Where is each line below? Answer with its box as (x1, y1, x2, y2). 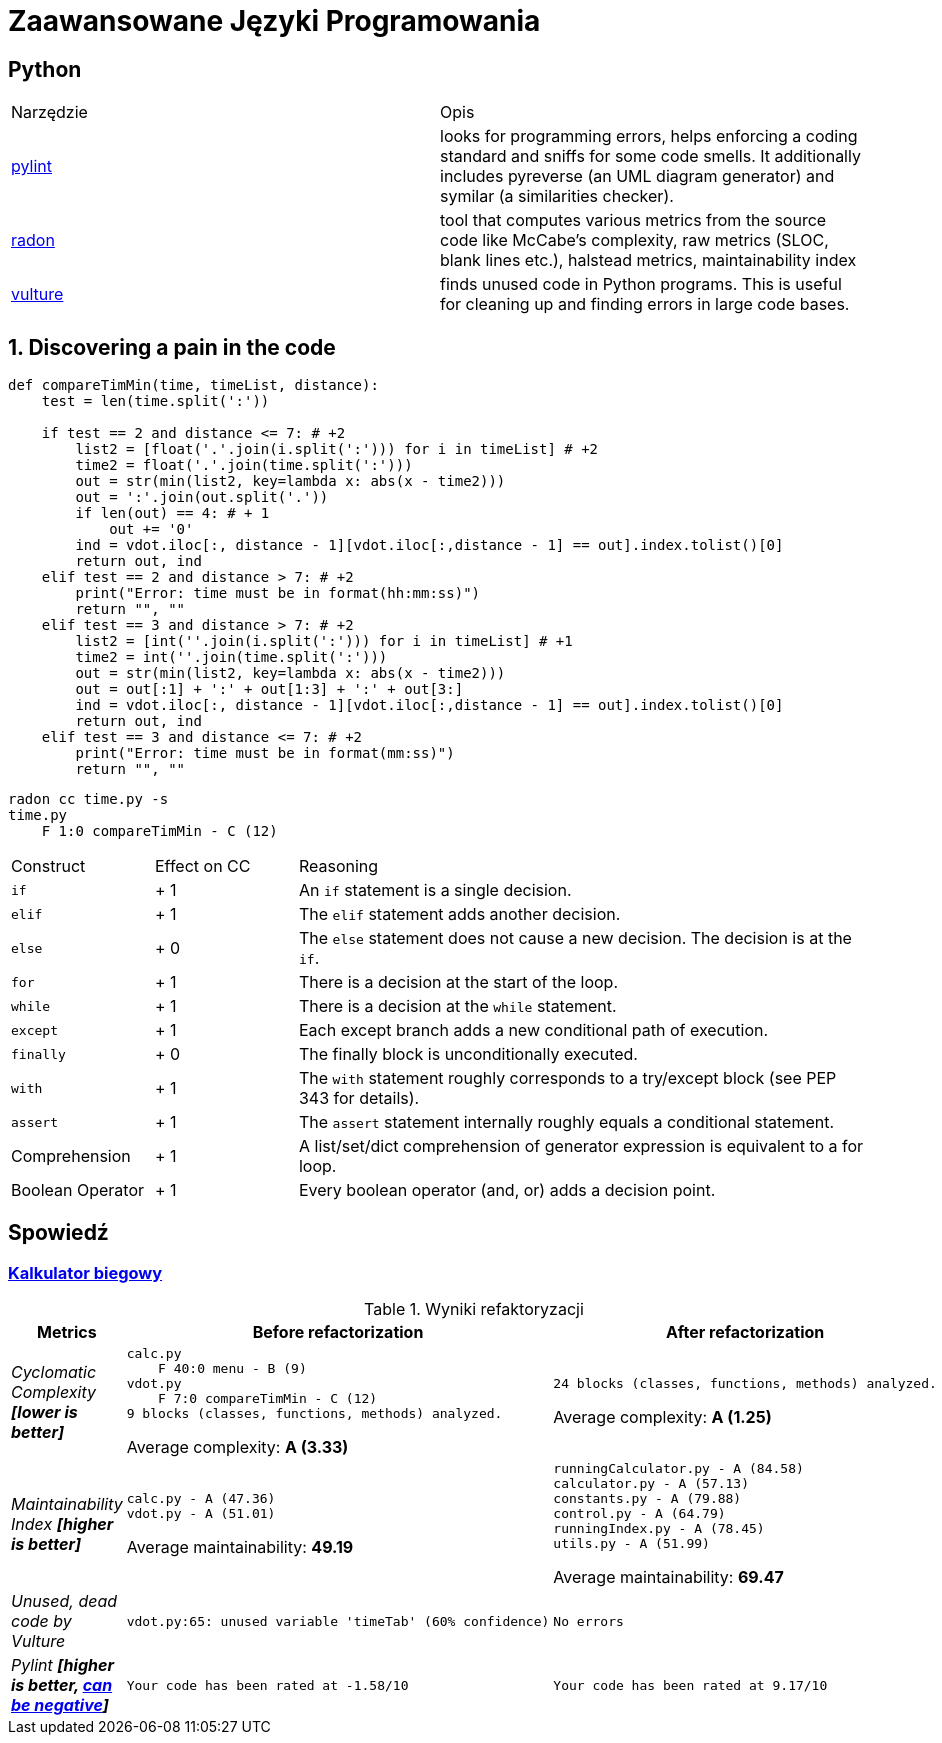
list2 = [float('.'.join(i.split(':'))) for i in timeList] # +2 (75, 441, 599, 458)
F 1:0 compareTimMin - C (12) (41, 823, 278, 840)
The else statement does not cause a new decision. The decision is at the (298, 928, 852, 949)
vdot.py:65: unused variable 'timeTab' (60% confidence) (126, 1613, 550, 1629)
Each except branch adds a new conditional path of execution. (298, 1020, 769, 1041)
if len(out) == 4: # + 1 (75, 505, 270, 522)
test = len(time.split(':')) (41, 393, 270, 410)
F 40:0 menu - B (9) (158, 1361, 307, 1377)
